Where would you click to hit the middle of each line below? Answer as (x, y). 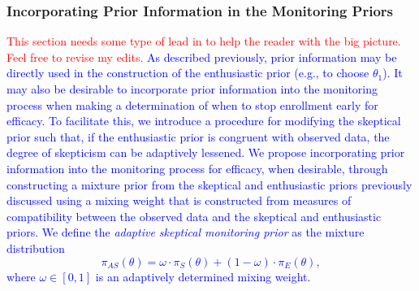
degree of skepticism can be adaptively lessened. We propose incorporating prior (206, 152)
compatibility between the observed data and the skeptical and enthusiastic (194, 216)
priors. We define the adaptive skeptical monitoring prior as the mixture (186, 232)
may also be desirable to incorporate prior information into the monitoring (192, 89)
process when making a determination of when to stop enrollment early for (192, 104)
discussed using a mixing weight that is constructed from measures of (179, 200)
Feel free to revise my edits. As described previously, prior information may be (202, 56)
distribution (36, 248)
